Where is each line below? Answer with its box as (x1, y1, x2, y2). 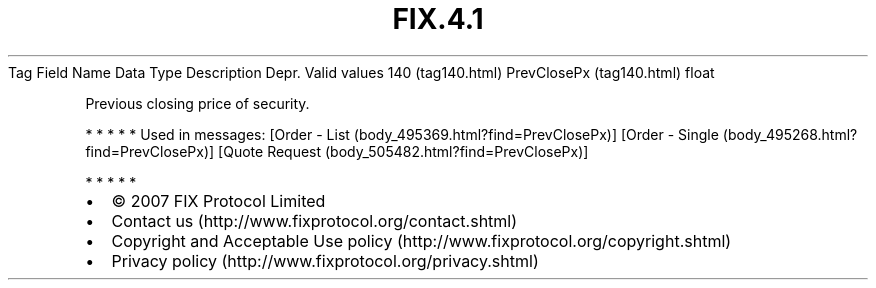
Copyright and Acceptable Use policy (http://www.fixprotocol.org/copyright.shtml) (111, 230, 732, 251)
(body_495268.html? (722, 125, 858, 143)
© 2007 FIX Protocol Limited (111, 190, 326, 211)
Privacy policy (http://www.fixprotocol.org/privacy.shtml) (111, 250, 539, 271)
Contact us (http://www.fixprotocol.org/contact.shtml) (111, 210, 518, 231)
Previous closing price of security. (85, 94, 310, 112)
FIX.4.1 (392, 2, 484, 36)
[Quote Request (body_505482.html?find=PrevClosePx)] (218, 142, 589, 160)
